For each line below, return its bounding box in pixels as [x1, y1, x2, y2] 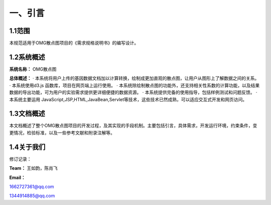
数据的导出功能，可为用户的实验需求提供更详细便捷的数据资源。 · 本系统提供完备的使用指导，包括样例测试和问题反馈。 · [9, 89, 257, 95]
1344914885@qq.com [9, 193, 55, 199]
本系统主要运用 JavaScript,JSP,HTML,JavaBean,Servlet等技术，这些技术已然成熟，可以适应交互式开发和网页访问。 [9, 96, 247, 102]
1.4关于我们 [9, 143, 46, 151]
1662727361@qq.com [9, 183, 55, 189]
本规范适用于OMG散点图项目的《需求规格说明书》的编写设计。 [9, 40, 139, 46]
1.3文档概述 [9, 109, 45, 118]
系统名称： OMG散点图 [9, 66, 57, 72]
